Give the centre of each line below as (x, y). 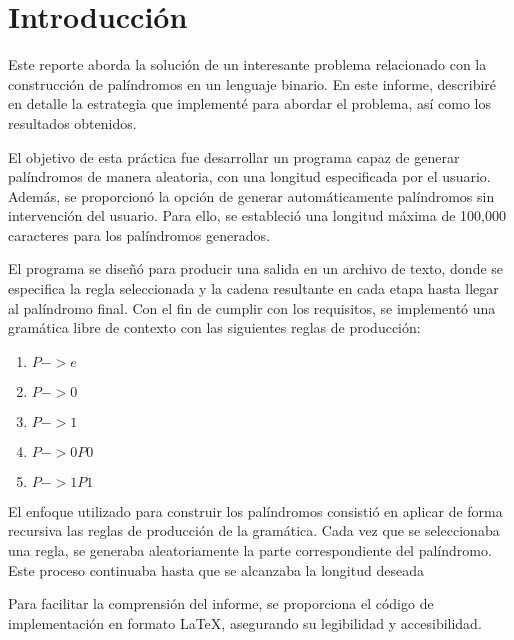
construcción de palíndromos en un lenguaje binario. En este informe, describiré (252, 83)
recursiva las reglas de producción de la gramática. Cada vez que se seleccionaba (254, 530)
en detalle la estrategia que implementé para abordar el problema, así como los (249, 103)
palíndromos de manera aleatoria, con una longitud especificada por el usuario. (249, 176)
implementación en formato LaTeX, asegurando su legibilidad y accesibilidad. (245, 622)
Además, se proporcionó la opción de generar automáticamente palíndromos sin (251, 195)
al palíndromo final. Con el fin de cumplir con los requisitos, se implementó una (252, 307)
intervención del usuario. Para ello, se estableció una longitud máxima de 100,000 (257, 215)
